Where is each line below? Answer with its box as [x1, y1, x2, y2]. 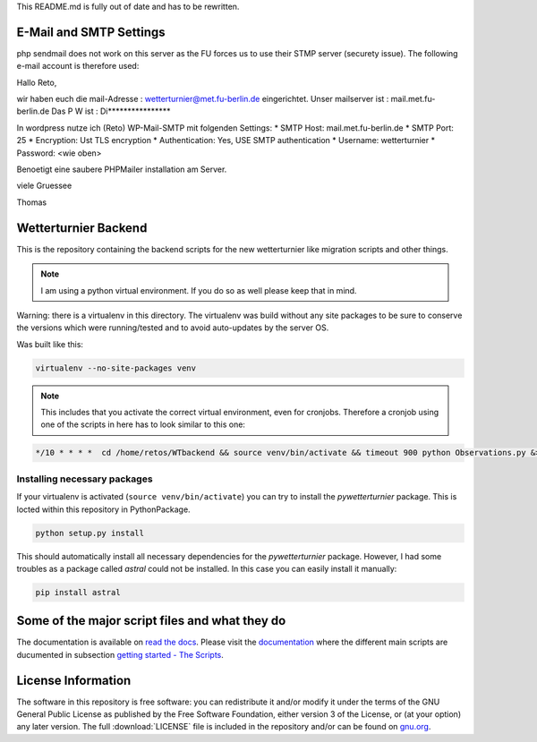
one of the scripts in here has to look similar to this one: [40, 419, 246, 430]
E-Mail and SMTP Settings [16, 24, 166, 39]
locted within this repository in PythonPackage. [16, 504, 192, 515]
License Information [16, 672, 132, 688]
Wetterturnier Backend [16, 220, 148, 235]
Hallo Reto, [16, 77, 57, 88]
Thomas [16, 197, 47, 208]
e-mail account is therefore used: [16, 61, 140, 72]
